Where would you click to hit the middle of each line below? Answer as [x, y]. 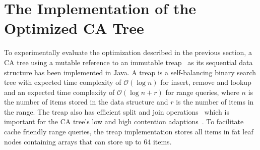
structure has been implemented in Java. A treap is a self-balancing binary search [130, 72]
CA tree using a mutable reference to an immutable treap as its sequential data [128, 62]
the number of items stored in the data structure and [86, 102]
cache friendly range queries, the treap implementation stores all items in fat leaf [129, 132]
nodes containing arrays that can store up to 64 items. [88, 141]
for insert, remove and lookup [206, 82]
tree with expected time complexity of [63, 82]
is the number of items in [215, 102]
